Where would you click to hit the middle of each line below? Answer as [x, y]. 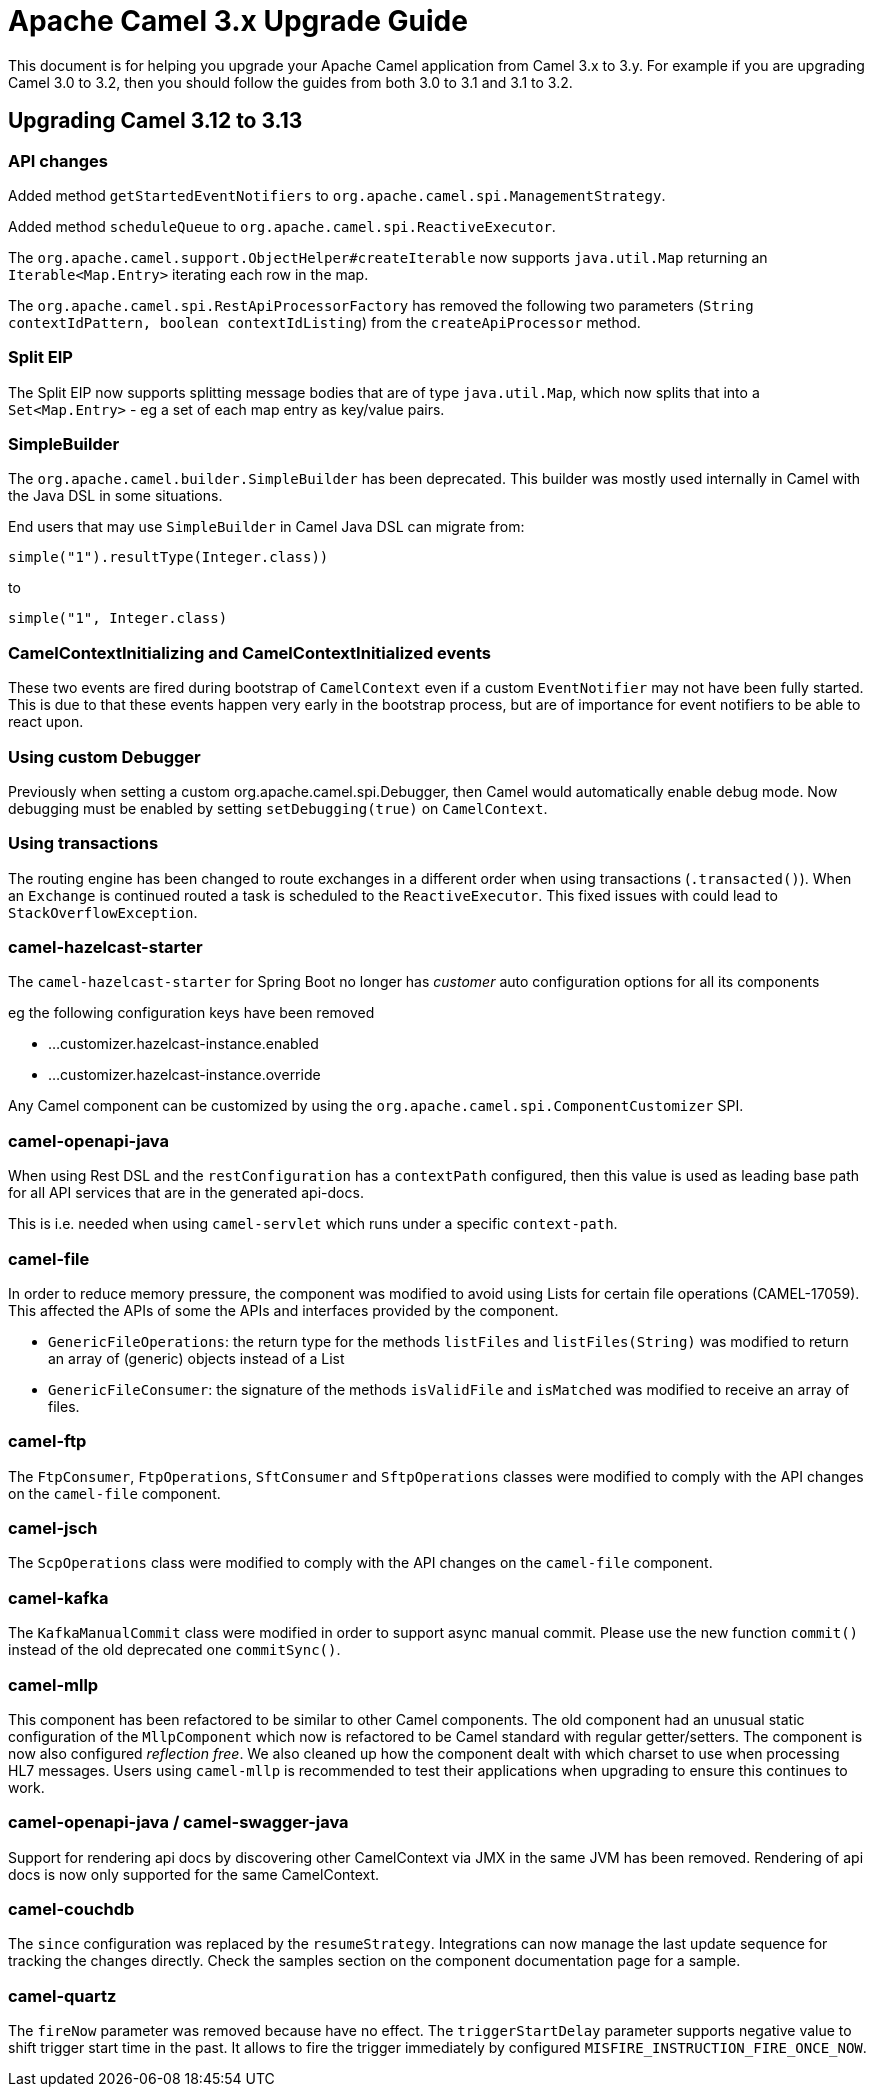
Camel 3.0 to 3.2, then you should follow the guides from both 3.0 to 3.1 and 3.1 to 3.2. [290, 82]
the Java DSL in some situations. [115, 496]
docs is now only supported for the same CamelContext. [194, 1874]
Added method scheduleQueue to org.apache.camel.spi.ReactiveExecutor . [282, 226]
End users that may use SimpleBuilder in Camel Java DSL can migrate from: [266, 527]
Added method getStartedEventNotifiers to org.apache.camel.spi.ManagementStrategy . [337, 195]
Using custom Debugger [104, 756]
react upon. [46, 722]
